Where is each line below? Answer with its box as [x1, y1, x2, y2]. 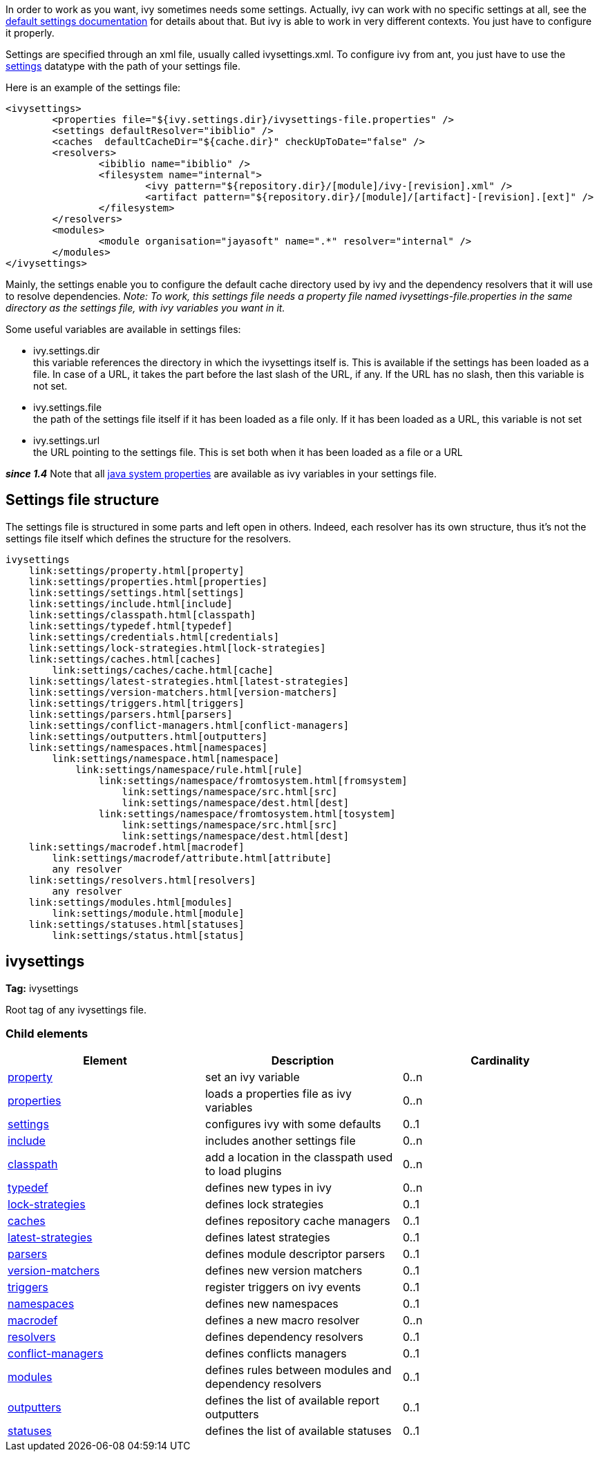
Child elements [6, 1027, 88, 1041]
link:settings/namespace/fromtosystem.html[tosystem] [98, 808, 396, 819]
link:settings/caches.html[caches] [28, 653, 221, 665]
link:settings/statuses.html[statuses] [28, 918, 245, 930]
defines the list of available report [205, 1393, 379, 1408]
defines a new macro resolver [205, 1313, 360, 1328]
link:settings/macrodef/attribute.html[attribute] [52, 852, 332, 864]
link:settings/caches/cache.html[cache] [52, 664, 274, 676]
